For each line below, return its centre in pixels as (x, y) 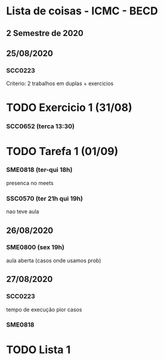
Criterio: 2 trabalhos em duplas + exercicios (60, 84)
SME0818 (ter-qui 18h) (39, 170)
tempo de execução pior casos (44, 309)
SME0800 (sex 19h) (35, 247)
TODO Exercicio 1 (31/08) (69, 108)
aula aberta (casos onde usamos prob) (54, 260)
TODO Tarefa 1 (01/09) (62, 151)
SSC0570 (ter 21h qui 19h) (45, 198)
